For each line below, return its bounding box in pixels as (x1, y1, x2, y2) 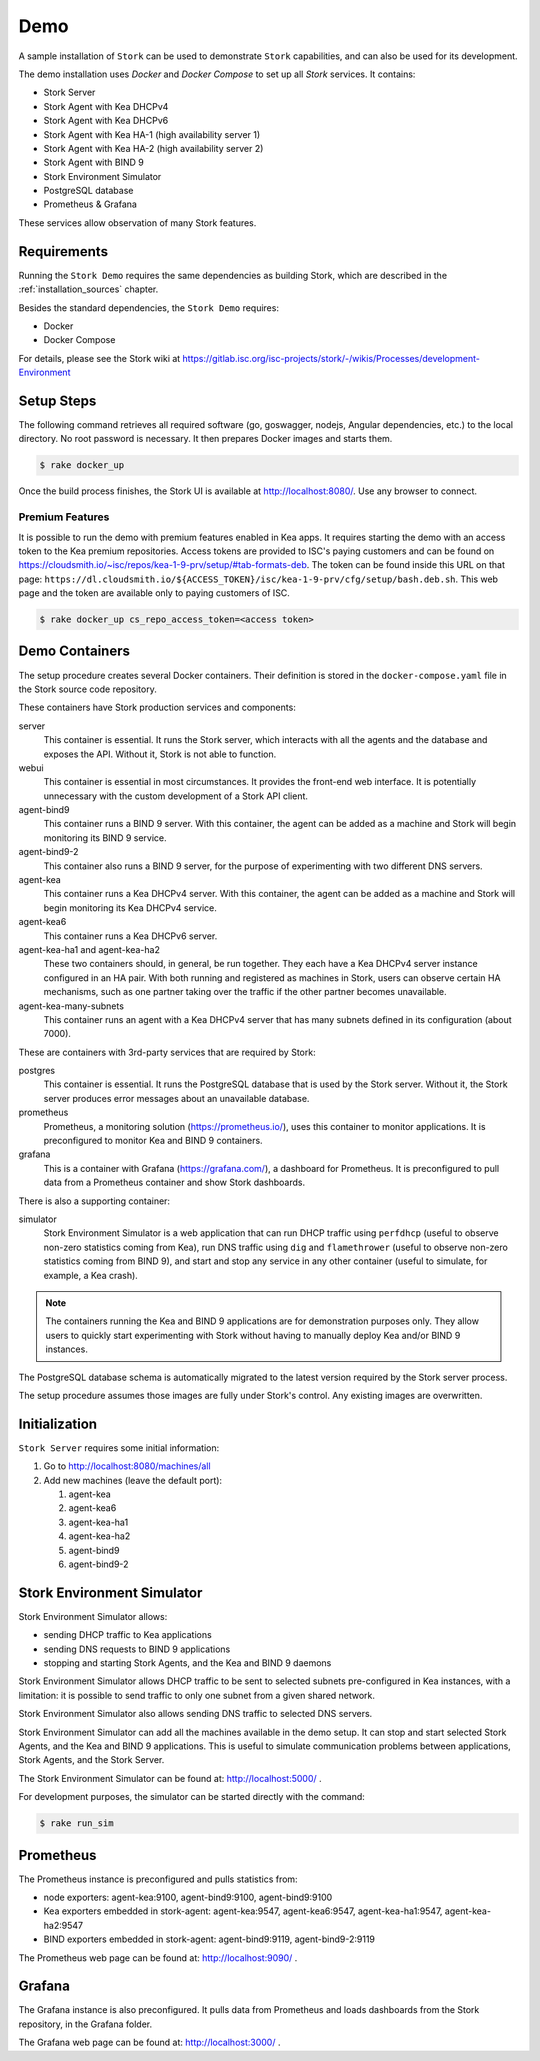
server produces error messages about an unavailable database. (43, 1092, 310, 1104)
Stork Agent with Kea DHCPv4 (43, 100, 169, 112)
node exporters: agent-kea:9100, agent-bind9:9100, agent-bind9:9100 (43, 1891, 333, 1904)
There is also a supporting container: (18, 1195, 170, 1207)
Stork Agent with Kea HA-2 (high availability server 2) (43, 142, 264, 154)
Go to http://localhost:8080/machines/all (43, 1460, 211, 1472)
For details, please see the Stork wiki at (18, 352, 181, 364)
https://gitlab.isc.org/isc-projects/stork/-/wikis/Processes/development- (182, 352, 480, 364)
